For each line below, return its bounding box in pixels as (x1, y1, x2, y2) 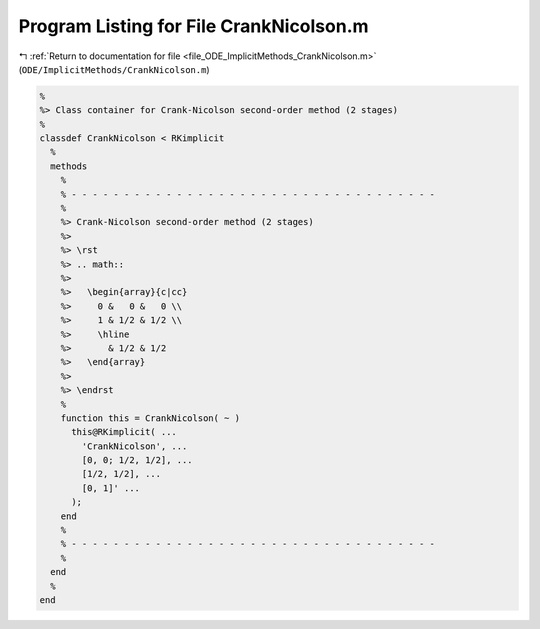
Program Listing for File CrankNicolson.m (18, 15, 369, 37)
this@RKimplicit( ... (71, 426, 177, 438)
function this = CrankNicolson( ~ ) (60, 412, 240, 424)
